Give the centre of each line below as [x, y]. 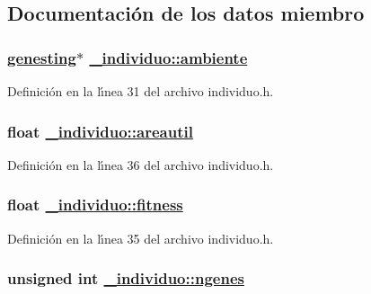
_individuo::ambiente [168, 57]
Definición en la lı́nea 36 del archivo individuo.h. [141, 164]
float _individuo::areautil [100, 131]
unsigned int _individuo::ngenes [126, 278]
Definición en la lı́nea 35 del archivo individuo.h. [141, 238]
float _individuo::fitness [95, 205]
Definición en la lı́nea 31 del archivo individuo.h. [141, 91]
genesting [42, 57]
